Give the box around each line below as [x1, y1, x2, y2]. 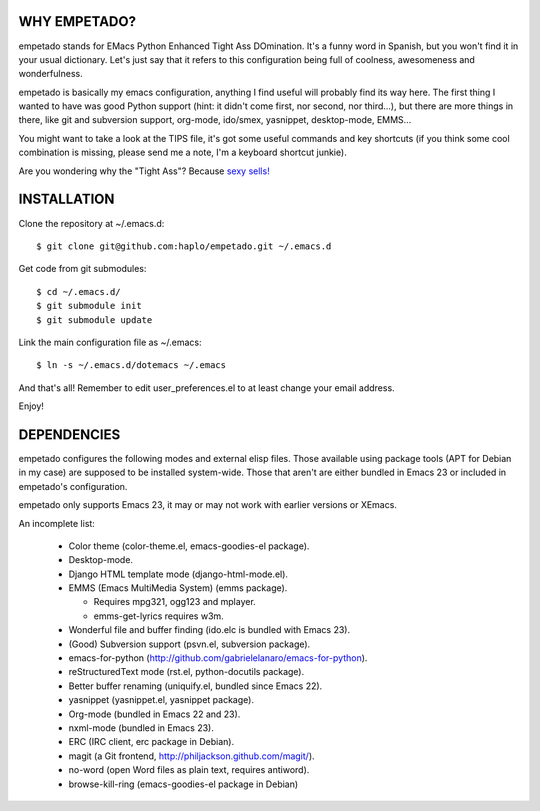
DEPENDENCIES [18, 426, 121, 443]
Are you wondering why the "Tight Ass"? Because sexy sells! [18, 165, 270, 177]
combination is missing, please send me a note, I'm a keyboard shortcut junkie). [18, 146, 347, 159]
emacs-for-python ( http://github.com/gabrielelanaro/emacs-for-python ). [68, 652, 368, 664]
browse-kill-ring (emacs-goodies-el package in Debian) [68, 778, 299, 790]
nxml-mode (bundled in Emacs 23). [68, 722, 214, 734]
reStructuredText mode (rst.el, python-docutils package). [68, 666, 305, 678]
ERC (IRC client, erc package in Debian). [68, 736, 235, 748]
